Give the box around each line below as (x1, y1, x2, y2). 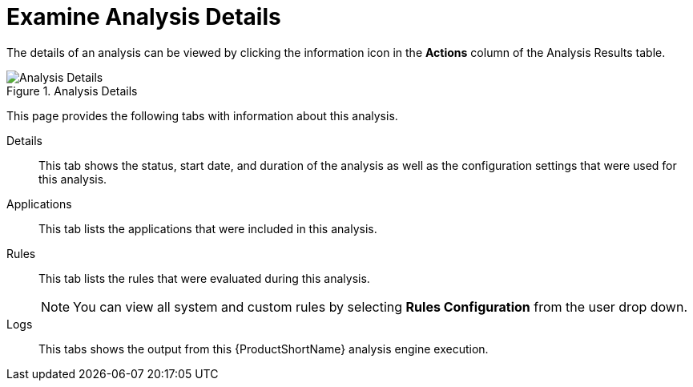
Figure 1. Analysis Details (6, 83, 138, 98)
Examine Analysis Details (6, 3, 281, 30)
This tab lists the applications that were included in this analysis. (38, 221, 377, 236)
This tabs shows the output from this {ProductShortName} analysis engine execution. (38, 341, 489, 356)
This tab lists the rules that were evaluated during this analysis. (38, 271, 370, 285)
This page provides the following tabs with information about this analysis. (6, 108, 398, 123)
